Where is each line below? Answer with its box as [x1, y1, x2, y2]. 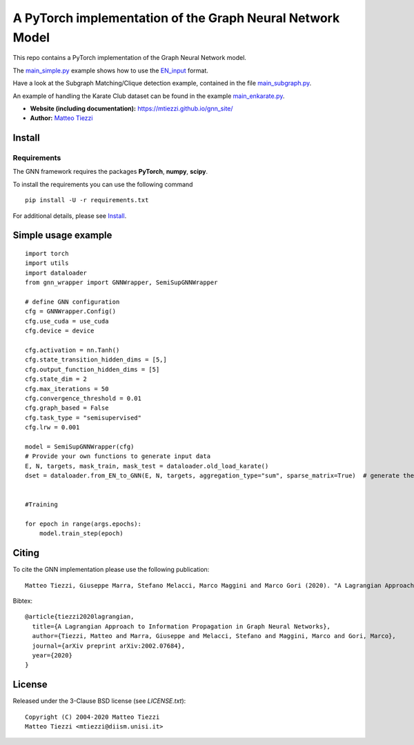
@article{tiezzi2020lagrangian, [25, 613, 135, 621]
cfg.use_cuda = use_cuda [25, 317, 109, 325]
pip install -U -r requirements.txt [25, 197, 149, 204]
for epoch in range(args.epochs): [25, 519, 141, 528]
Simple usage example [12, 230, 112, 241]
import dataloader [25, 269, 88, 277]
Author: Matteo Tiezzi [30, 114, 93, 122]
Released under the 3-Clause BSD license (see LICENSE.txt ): [12, 697, 186, 705]
